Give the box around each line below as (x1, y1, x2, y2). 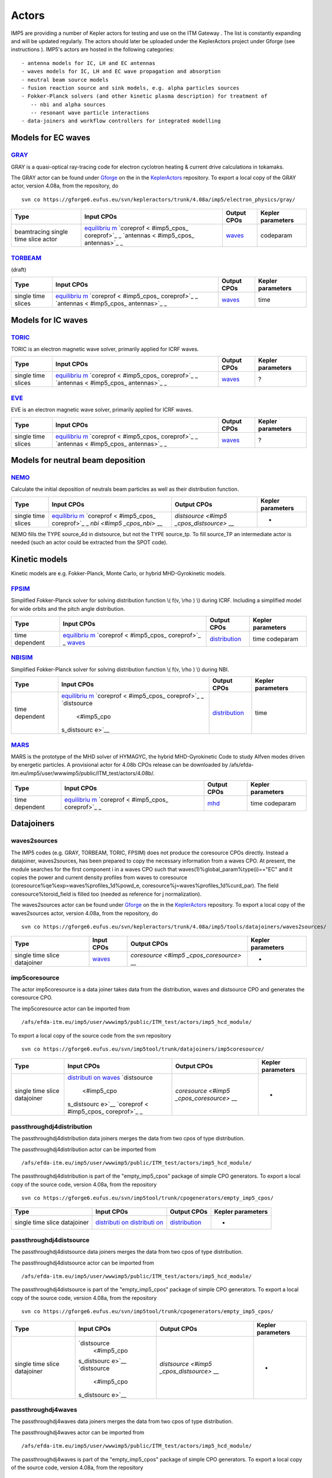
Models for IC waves (11, 315, 88, 325)
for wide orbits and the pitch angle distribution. (11, 605, 125, 612)
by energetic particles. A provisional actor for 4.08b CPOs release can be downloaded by (11, 761, 229, 769)
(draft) (11, 266, 27, 273)
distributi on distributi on (95, 1218, 164, 1226)
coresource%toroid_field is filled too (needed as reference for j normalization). (11, 890, 202, 897)
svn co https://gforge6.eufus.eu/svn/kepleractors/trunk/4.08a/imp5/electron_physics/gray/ (21, 196, 295, 203)
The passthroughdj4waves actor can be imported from (11, 1428, 145, 1436)
